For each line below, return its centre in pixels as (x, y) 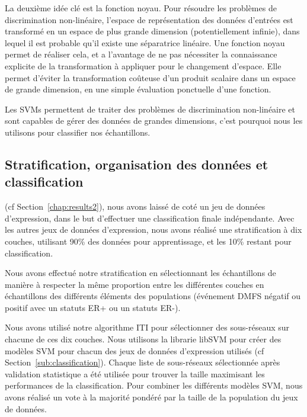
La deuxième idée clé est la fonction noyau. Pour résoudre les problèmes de (141, 8)
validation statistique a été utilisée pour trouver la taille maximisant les (135, 373)
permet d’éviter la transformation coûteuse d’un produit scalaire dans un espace (150, 77)
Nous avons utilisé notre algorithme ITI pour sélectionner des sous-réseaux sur (147, 327)
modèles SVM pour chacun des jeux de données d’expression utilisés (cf (135, 350)
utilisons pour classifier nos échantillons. (78, 132)
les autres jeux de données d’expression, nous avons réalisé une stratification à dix (153, 230)
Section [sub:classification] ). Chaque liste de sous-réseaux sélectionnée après (143, 362)
